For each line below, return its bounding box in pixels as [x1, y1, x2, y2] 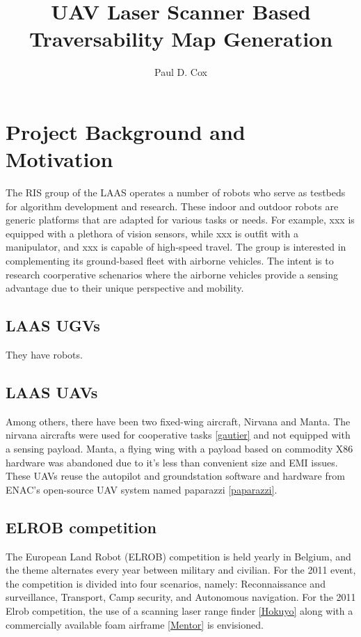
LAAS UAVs [6, 381, 98, 402]
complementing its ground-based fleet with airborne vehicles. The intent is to [6, 253, 334, 267]
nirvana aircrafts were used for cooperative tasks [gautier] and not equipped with [6, 427, 351, 442]
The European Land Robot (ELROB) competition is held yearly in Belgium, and [6, 549, 351, 563]
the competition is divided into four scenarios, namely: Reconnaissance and [6, 576, 326, 590]
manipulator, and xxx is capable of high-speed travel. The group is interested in [6, 239, 346, 254]
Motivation [6, 145, 113, 173]
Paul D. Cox [154, 65, 207, 79]
